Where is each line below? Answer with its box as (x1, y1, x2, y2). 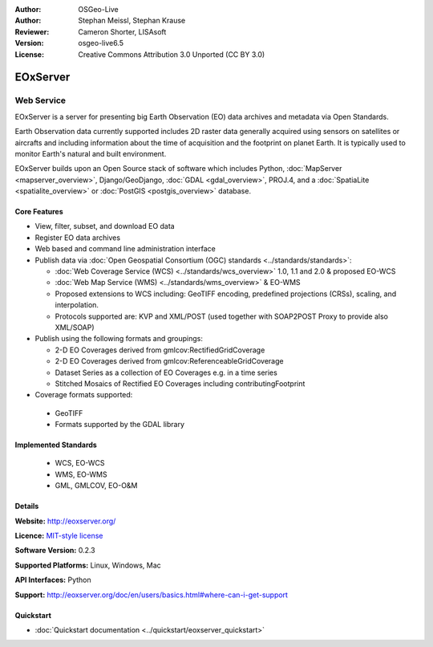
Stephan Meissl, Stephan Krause (78, 16, 186, 26)
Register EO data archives (34, 233, 120, 242)
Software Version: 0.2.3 (14, 546, 95, 555)
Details (14, 502, 39, 511)
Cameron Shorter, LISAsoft (78, 26, 167, 36)
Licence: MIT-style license (14, 531, 103, 541)
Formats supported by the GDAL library (55, 420, 184, 429)
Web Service (14, 95, 67, 106)
